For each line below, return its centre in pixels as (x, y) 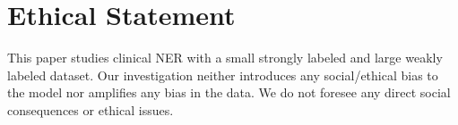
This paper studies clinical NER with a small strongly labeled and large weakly (225, 58)
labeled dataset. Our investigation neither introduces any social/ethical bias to (223, 75)
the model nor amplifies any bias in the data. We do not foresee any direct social (229, 92)
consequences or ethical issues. (91, 109)
